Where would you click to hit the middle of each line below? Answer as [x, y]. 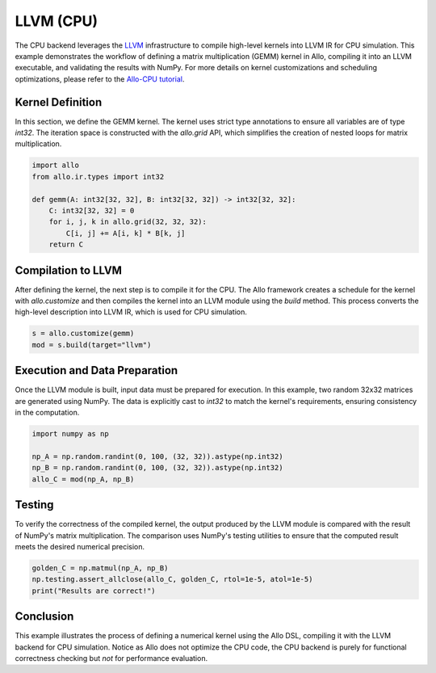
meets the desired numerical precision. [80, 546]
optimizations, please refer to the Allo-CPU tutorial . [100, 79]
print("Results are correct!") [94, 591]
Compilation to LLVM [69, 270]
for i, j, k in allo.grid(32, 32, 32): [128, 222]
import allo [56, 165]
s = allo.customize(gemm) [83, 334]
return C [66, 245]
